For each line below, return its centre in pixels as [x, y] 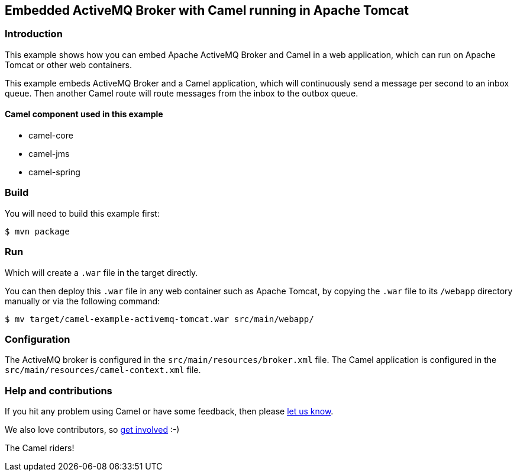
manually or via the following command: [83, 301]
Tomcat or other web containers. [68, 65]
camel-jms [49, 154]
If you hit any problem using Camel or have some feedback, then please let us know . [169, 411]
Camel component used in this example [84, 114]
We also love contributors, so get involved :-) [92, 430]
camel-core [51, 136]
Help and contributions [59, 390]
